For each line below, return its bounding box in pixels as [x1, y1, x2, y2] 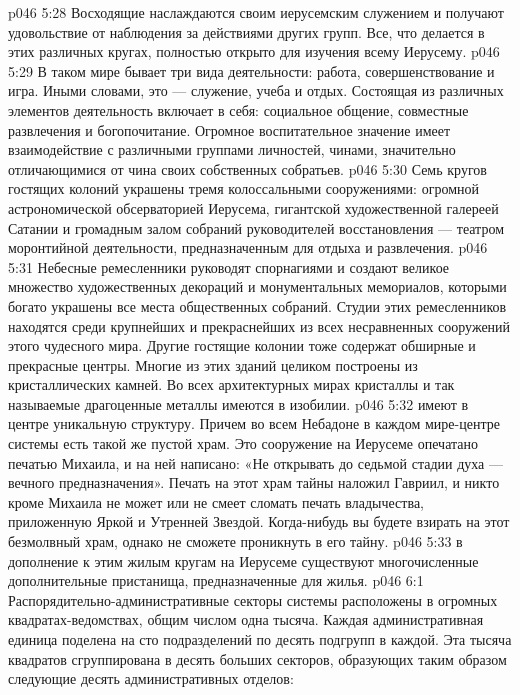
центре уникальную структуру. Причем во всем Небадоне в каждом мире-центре [8, 413, 500, 434]
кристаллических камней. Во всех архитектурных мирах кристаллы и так [8, 374, 455, 395]
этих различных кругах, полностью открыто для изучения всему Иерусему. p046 [8, 41, 500, 62]
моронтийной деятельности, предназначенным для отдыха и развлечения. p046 [8, 237, 488, 258]
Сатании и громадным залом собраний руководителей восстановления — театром [8, 217, 504, 238]
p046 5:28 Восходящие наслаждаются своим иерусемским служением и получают [8, 2, 504, 22]
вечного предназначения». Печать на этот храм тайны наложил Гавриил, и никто [8, 472, 500, 493]
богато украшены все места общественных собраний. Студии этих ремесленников [8, 295, 507, 316]
